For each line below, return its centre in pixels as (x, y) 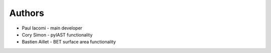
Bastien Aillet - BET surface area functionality (69, 42)
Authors (27, 13)
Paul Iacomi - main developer (52, 28)
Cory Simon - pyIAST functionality (57, 34)
